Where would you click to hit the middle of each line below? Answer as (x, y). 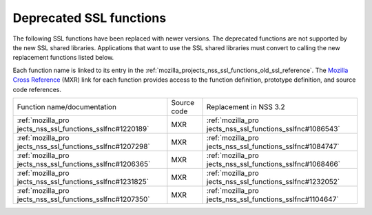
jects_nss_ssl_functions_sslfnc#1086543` (273, 128)
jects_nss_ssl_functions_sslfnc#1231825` (83, 181)
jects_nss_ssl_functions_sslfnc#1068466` (273, 163)
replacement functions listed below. (63, 58)
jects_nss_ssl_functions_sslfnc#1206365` (84, 163)
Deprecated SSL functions (90, 18)
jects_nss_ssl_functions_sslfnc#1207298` (84, 146)
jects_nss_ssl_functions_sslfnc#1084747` (273, 146)
